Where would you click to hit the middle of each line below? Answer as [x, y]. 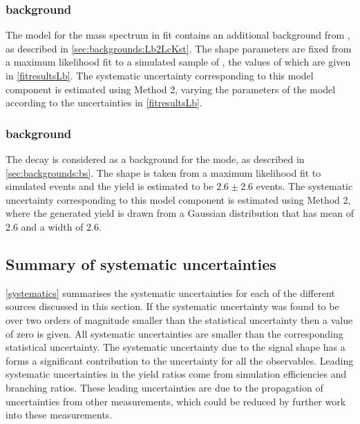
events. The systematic [304, 186]
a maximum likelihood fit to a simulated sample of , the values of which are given [178, 62]
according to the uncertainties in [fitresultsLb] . [104, 103]
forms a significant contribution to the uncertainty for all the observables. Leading [180, 360]
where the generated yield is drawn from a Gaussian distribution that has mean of [180, 213]
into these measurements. [59, 415]
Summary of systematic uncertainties [141, 263]
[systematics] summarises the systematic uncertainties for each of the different [170, 292]
